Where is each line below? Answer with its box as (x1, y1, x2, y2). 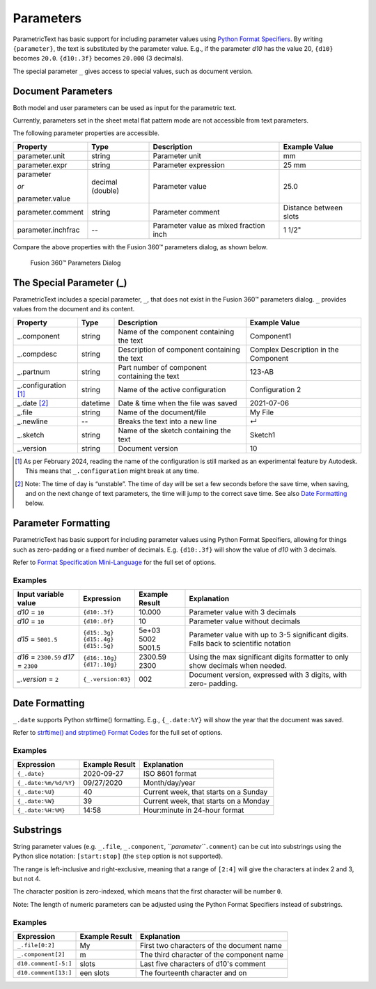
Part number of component (118, 362, 207, 372)
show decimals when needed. (189, 661, 287, 671)
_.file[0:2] (17, 942, 55, 949)
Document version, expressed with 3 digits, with (189, 670, 347, 680)
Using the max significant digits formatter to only (189, 652, 350, 662)
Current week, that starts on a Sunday (143, 787, 268, 797)
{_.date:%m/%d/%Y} (17, 779, 76, 786)
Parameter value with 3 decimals (189, 607, 297, 617)
